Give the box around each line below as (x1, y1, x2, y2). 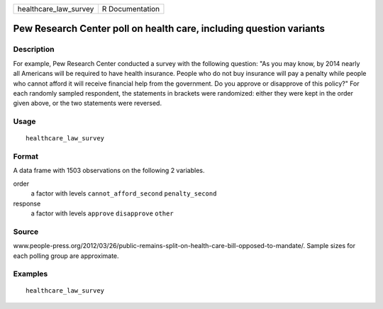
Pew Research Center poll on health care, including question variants (13, 23, 326, 35)
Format (13, 152, 39, 162)
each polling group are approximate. (13, 252, 120, 260)
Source (13, 227, 39, 237)
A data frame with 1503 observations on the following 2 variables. (13, 167, 205, 175)
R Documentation (101, 4, 160, 13)
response (13, 199, 41, 208)
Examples (13, 269, 48, 279)
